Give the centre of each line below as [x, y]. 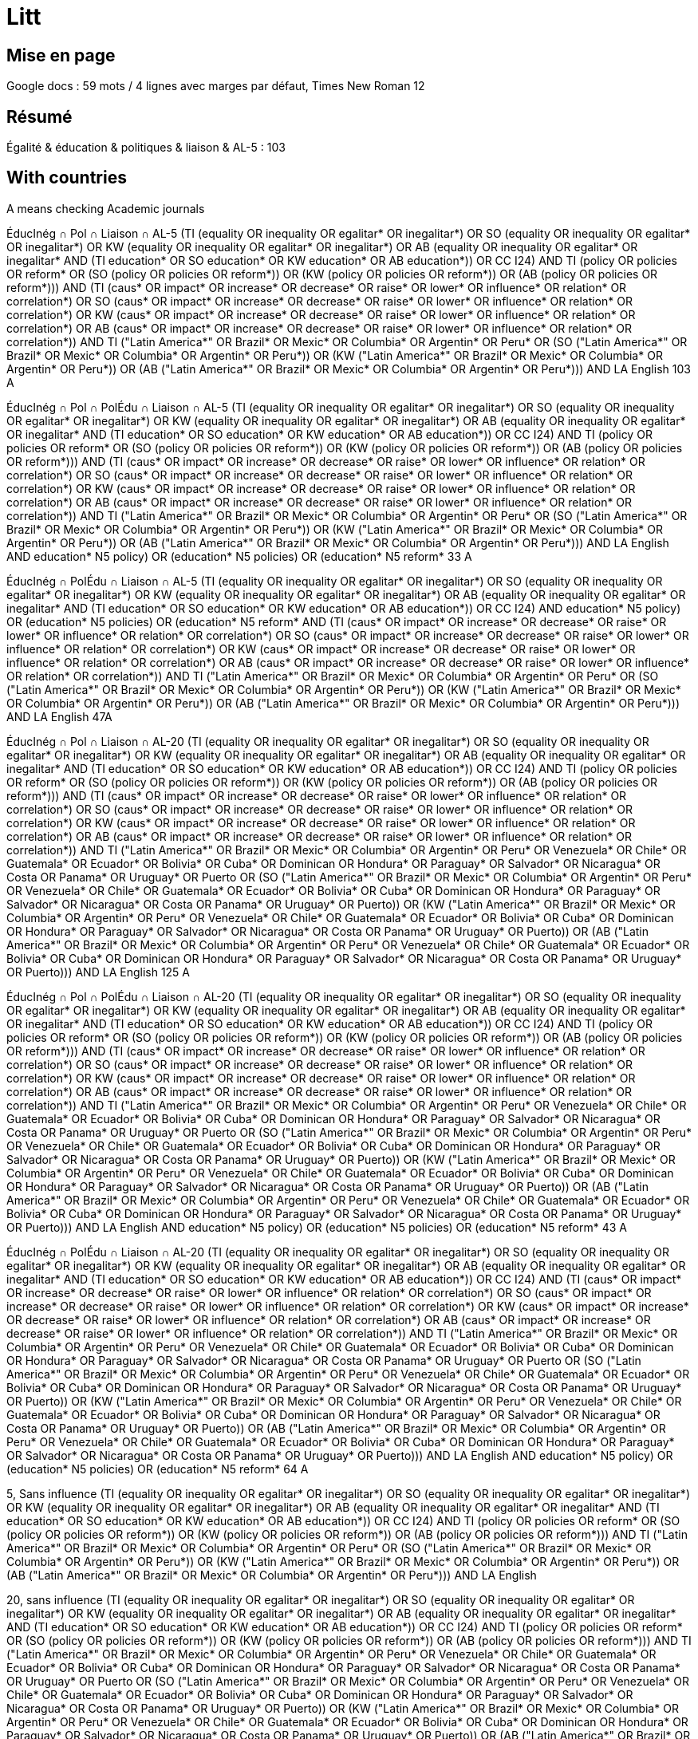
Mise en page [61, 55]
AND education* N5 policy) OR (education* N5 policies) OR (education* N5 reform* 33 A [239, 556]
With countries [67, 178]
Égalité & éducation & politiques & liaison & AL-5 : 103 [146, 148]
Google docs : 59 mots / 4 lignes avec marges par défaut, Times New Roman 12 [216, 86]
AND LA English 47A [59, 716]
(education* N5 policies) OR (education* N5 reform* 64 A [158, 1469]
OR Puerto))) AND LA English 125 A [99, 972]
